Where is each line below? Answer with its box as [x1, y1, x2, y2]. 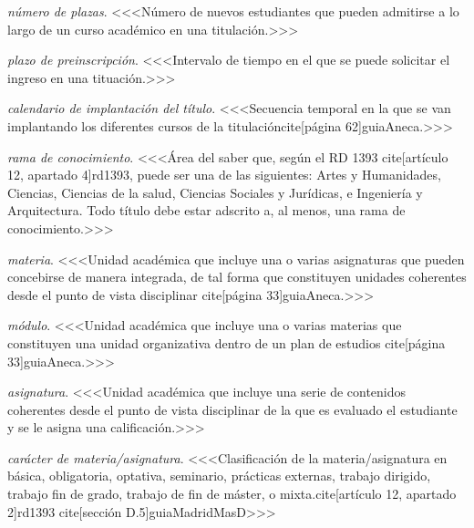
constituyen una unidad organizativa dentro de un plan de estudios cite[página [7, 333, 446, 352]
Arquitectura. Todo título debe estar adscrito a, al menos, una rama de [7, 201, 406, 220]
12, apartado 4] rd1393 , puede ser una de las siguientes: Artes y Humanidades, [7, 165, 441, 184]
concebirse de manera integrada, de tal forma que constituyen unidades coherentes [7, 267, 467, 286]
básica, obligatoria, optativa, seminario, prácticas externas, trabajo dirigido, [7, 466, 431, 485]
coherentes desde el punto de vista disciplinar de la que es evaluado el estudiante [7, 399, 458, 419]
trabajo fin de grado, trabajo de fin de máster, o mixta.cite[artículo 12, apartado [7, 484, 457, 503]
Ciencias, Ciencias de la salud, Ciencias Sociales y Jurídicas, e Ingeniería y [7, 182, 423, 202]
